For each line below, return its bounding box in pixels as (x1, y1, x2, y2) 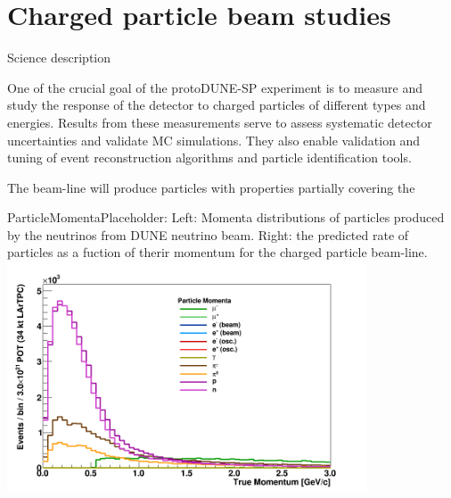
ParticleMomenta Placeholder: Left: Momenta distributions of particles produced (7, 208, 445, 227)
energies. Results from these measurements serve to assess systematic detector (7, 112, 432, 131)
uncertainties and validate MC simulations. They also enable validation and (7, 130, 421, 149)
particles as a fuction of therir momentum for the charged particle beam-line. (7, 243, 428, 261)
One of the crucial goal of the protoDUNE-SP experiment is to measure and (7, 78, 423, 96)
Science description (7, 48, 111, 67)
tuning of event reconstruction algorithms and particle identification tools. (7, 148, 412, 167)
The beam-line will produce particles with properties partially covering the (7, 178, 415, 196)
